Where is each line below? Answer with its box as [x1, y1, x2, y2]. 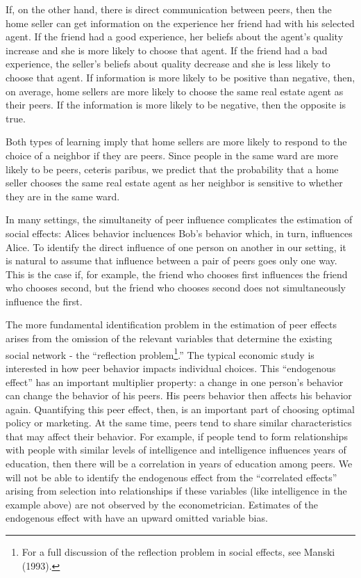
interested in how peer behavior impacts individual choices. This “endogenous [6, 360, 336, 375]
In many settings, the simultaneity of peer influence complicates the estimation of [6, 212, 353, 227]
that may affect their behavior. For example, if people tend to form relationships [6, 428, 348, 443]
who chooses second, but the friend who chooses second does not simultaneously [6, 280, 346, 295]
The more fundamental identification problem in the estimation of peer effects [6, 317, 337, 332]
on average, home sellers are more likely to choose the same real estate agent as [6, 83, 344, 98]
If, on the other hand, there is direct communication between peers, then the [6, 2, 332, 16]
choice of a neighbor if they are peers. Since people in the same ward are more [6, 147, 339, 162]
